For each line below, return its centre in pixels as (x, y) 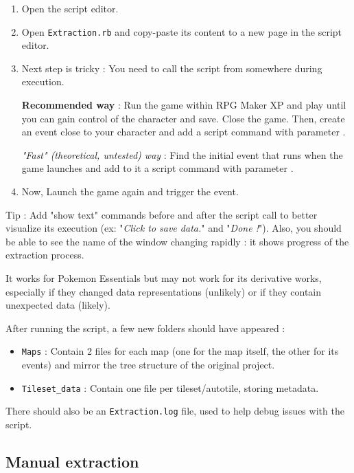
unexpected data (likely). (58, 305)
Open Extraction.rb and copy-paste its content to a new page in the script (182, 31)
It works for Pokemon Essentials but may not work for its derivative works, (164, 277)
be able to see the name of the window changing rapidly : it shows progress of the (177, 241)
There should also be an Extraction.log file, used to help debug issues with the (175, 411)
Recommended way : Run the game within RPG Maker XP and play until (184, 105)
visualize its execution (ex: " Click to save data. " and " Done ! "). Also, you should (174, 228)
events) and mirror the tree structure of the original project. (148, 364)
